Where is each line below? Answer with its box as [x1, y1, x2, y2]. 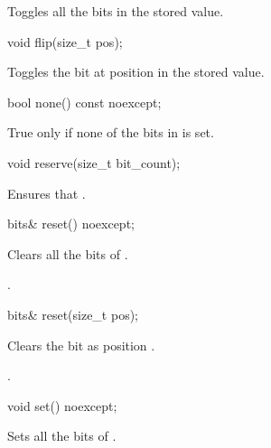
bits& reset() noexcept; [7, 214, 135, 233]
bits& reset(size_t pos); [7, 304, 138, 323]
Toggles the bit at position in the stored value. [7, 62, 265, 81]
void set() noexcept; [7, 396, 117, 415]
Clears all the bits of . [7, 244, 128, 263]
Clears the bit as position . [7, 335, 155, 354]
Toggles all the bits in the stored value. [7, 2, 224, 20]
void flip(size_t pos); [7, 32, 123, 51]
